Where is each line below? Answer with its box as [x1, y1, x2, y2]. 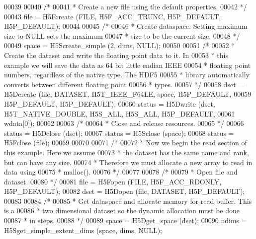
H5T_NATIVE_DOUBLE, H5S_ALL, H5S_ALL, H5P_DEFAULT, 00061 [4, 108, 235, 119]
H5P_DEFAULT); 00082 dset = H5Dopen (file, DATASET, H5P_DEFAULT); [4, 186, 245, 196]
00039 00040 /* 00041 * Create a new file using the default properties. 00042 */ [4, 1, 247, 11]
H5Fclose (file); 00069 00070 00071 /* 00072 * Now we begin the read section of [4, 137, 247, 148]
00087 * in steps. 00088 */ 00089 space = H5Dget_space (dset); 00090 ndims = [4, 215, 247, 226]
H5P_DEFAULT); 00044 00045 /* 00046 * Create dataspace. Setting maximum [4, 21, 248, 31]
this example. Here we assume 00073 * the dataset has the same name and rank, [4, 147, 249, 157]
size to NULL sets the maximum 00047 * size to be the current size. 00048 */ [4, 30, 240, 41]
